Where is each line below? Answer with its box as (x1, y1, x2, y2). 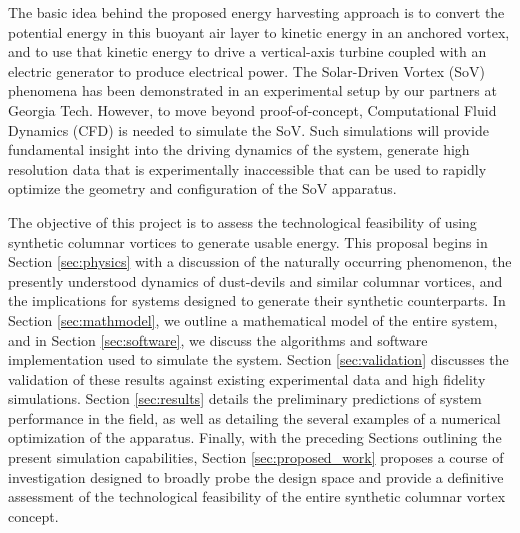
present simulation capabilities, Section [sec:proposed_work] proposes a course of (8, 447, 504, 468)
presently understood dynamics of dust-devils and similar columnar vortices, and (8, 270, 503, 291)
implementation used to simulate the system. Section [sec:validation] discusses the (8, 349, 509, 370)
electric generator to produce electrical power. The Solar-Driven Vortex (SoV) (8, 60, 485, 81)
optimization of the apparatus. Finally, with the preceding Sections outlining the (8, 427, 502, 448)
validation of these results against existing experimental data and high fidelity (8, 368, 486, 389)
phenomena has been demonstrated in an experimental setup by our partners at (8, 80, 497, 101)
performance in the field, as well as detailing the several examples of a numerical (8, 407, 501, 428)
